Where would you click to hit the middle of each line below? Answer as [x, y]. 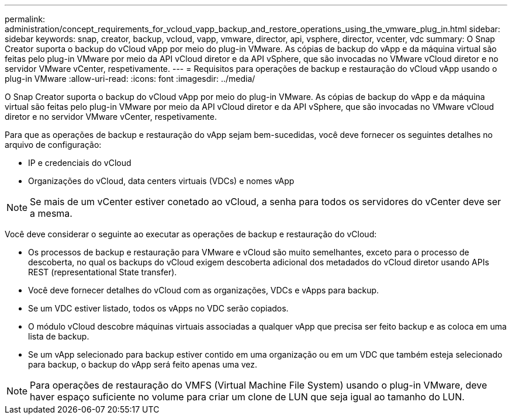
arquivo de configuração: [53, 145]
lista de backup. [59, 336]
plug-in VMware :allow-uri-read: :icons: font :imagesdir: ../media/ [130, 79]
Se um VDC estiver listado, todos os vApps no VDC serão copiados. [158, 308]
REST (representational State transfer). [103, 272]
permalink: [25, 19]
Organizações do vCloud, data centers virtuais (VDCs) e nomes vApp [161, 181]
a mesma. [51, 213]
